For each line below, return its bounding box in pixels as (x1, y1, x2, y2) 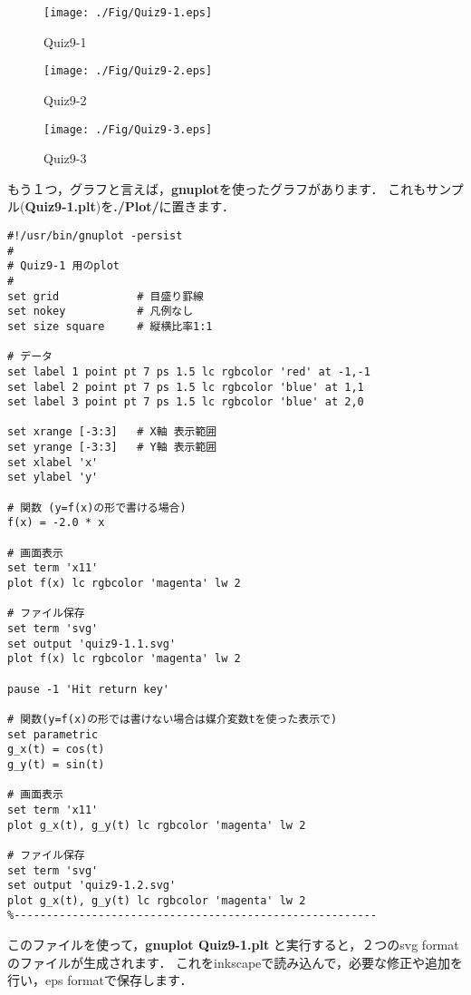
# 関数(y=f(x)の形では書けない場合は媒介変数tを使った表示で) (7, 712, 338, 726)
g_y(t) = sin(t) (7, 757, 105, 771)
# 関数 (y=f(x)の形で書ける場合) (7, 501, 187, 514)
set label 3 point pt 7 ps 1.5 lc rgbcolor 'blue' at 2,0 (7, 395, 364, 409)
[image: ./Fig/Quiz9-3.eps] (43, 122, 213, 136)
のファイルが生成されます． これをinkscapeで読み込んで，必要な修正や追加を (7, 952, 464, 971)
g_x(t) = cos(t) (7, 743, 105, 756)
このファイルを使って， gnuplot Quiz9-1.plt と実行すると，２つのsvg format (7, 935, 459, 954)
